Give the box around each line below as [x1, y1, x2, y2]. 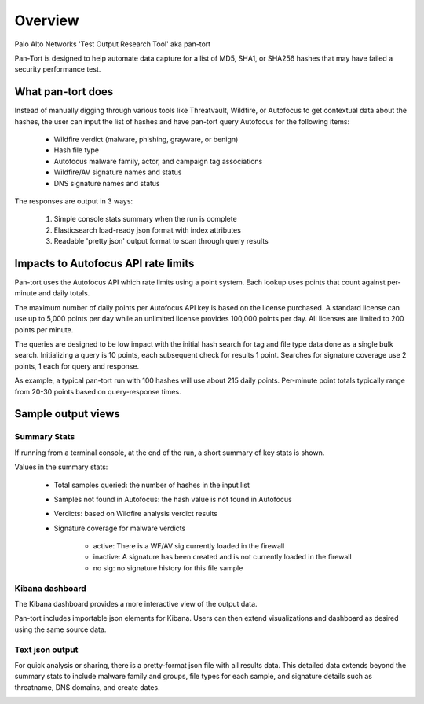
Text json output [14, 644, 79, 655]
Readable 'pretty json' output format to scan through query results [53, 236, 269, 246]
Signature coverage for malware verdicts [53, 523, 186, 533]
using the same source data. [14, 625, 107, 634]
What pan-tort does [14, 85, 114, 98]
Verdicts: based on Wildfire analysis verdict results [53, 509, 218, 519]
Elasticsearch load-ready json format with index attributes [53, 225, 241, 235]
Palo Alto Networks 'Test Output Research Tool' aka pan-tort [14, 39, 211, 49]
